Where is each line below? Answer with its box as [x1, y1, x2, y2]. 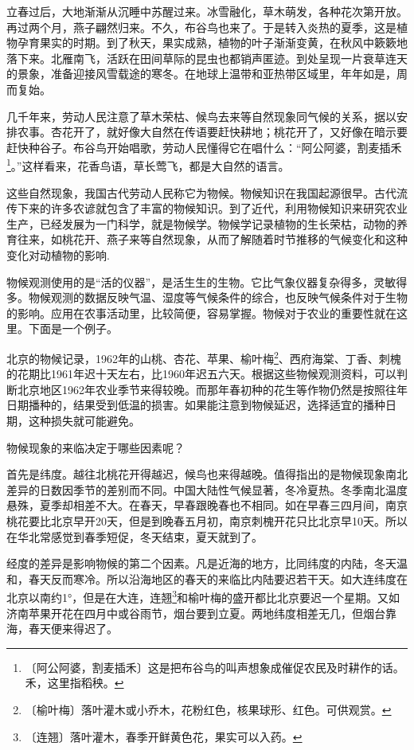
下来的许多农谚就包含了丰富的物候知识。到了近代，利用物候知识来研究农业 [17, 200, 408, 217]
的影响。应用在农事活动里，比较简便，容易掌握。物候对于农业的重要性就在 [6, 304, 396, 321]
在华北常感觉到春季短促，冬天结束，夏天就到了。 [6, 528, 263, 545]
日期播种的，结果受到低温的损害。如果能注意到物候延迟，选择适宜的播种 [6, 396, 385, 413]
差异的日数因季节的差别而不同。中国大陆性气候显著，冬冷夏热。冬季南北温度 [6, 481, 408, 498]
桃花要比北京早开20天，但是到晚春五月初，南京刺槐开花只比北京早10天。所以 [6, 512, 408, 529]
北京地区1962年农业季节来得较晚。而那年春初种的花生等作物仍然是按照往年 [17, 381, 408, 397]
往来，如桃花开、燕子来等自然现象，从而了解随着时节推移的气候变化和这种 [17, 231, 408, 248]
